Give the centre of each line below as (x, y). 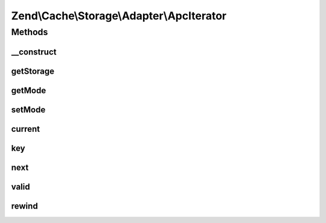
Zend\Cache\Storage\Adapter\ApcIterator (119, 16)
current (26, 129)
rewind (25, 206)
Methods (30, 32)
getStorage (33, 71)
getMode (29, 90)
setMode (28, 110)
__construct (34, 52)
